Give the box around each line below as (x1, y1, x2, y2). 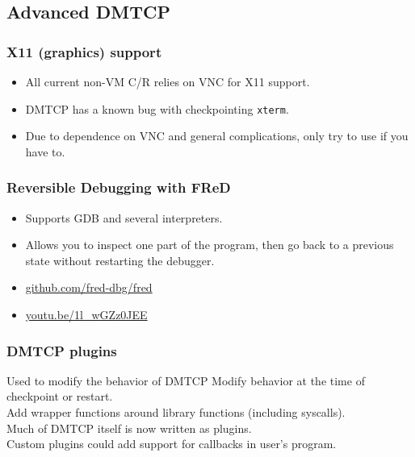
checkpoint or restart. (6, 388, 113, 405)
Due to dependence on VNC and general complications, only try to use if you (25, 127, 409, 144)
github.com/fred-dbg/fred (25, 279, 153, 296)
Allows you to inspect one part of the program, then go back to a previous (25, 236, 394, 253)
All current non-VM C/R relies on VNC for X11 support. (25, 73, 310, 89)
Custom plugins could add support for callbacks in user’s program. (6, 435, 337, 452)
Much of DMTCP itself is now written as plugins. (6, 419, 252, 436)
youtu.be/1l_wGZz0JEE (25, 306, 148, 323)
